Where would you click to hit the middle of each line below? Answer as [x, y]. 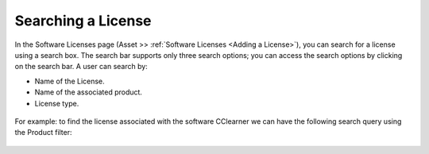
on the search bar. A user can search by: [81, 67]
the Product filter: [43, 133]
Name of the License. [70, 81]
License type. [57, 103]
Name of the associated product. [89, 92]
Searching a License [83, 21]
